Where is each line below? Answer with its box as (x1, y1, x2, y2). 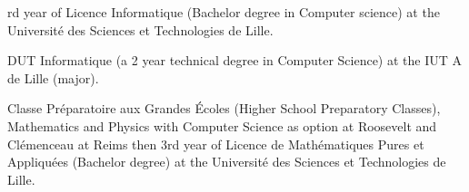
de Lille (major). (7, 68, 99, 87)
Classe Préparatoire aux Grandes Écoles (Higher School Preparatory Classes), (7, 99, 441, 118)
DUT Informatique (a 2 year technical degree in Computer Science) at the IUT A (7, 51, 463, 70)
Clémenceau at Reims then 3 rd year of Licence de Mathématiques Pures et (7, 134, 424, 153)
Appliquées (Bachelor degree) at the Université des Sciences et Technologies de (7, 152, 446, 171)
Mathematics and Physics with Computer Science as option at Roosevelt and (7, 116, 437, 135)
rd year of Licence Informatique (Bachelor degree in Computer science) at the (7, 3, 440, 21)
